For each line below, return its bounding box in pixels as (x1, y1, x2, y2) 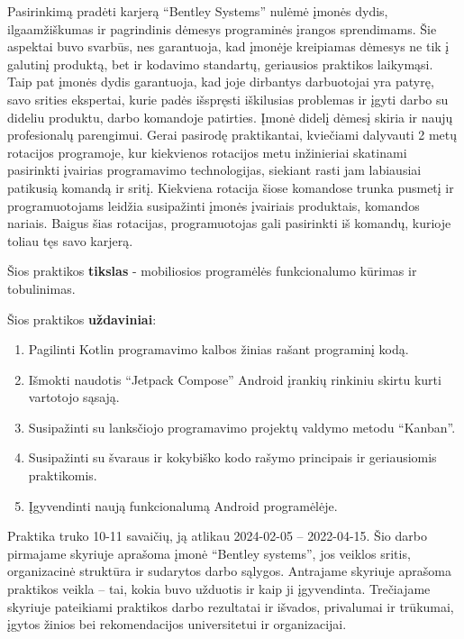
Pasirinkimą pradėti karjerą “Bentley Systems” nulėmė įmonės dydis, (7, 2, 388, 20)
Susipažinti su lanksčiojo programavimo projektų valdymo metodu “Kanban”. (28, 417, 456, 436)
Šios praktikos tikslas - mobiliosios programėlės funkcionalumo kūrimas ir (7, 261, 417, 280)
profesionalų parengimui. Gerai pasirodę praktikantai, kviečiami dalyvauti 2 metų (7, 125, 458, 144)
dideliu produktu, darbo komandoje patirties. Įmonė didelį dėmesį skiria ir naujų (7, 107, 453, 126)
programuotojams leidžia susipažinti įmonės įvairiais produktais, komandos (7, 196, 420, 215)
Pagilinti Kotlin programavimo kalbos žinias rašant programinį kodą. (28, 340, 409, 359)
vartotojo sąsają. (28, 388, 120, 406)
